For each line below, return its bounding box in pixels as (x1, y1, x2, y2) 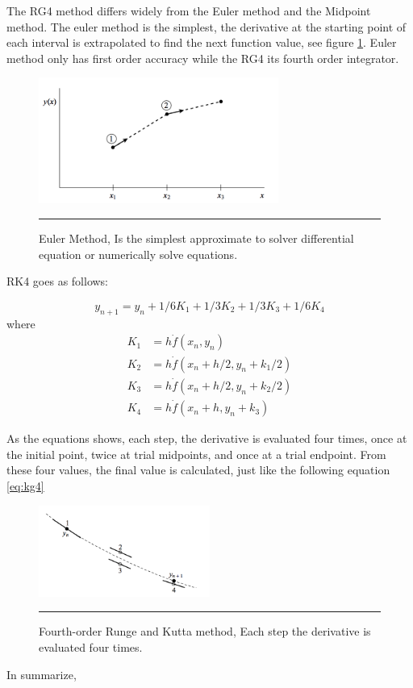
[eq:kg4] (6, 477, 44, 494)
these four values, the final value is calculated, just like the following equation (6, 461, 390, 478)
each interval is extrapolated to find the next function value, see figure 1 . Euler (6, 34, 397, 51)
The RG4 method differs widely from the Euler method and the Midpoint (6, 2, 371, 19)
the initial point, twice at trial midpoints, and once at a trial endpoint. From (6, 445, 386, 462)
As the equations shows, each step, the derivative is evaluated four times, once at (6, 430, 407, 447)
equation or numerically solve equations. (39, 245, 238, 262)
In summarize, (6, 665, 77, 682)
